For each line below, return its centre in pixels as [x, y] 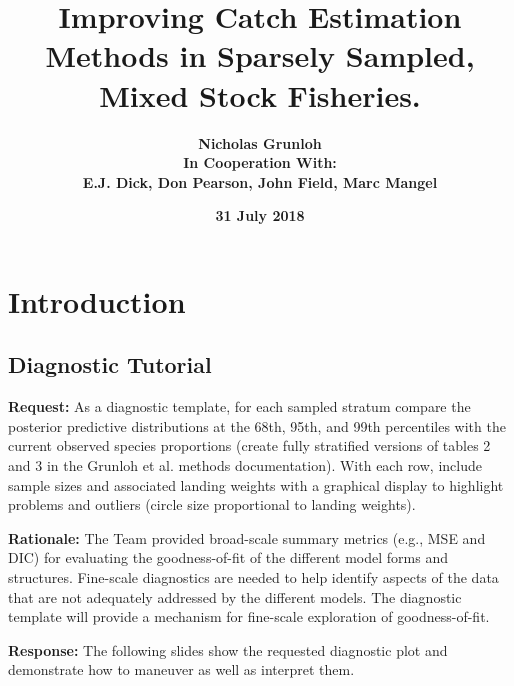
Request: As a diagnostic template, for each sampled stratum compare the [239, 406]
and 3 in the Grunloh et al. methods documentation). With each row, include [245, 465]
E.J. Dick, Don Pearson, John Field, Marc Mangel [260, 181]
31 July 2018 [260, 215]
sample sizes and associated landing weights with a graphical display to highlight [256, 484]
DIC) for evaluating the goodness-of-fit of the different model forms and [228, 557]
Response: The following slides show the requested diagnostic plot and [228, 649]
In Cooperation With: [260, 162]
